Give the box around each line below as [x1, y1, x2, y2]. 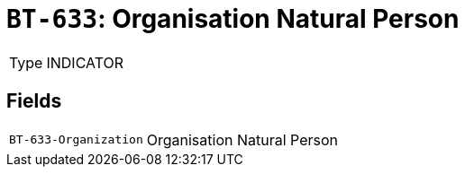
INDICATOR [46, 53, 124, 72]
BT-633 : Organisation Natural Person [6, 4, 460, 34]
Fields [6, 90, 62, 113]
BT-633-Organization [9, 133, 143, 147]
